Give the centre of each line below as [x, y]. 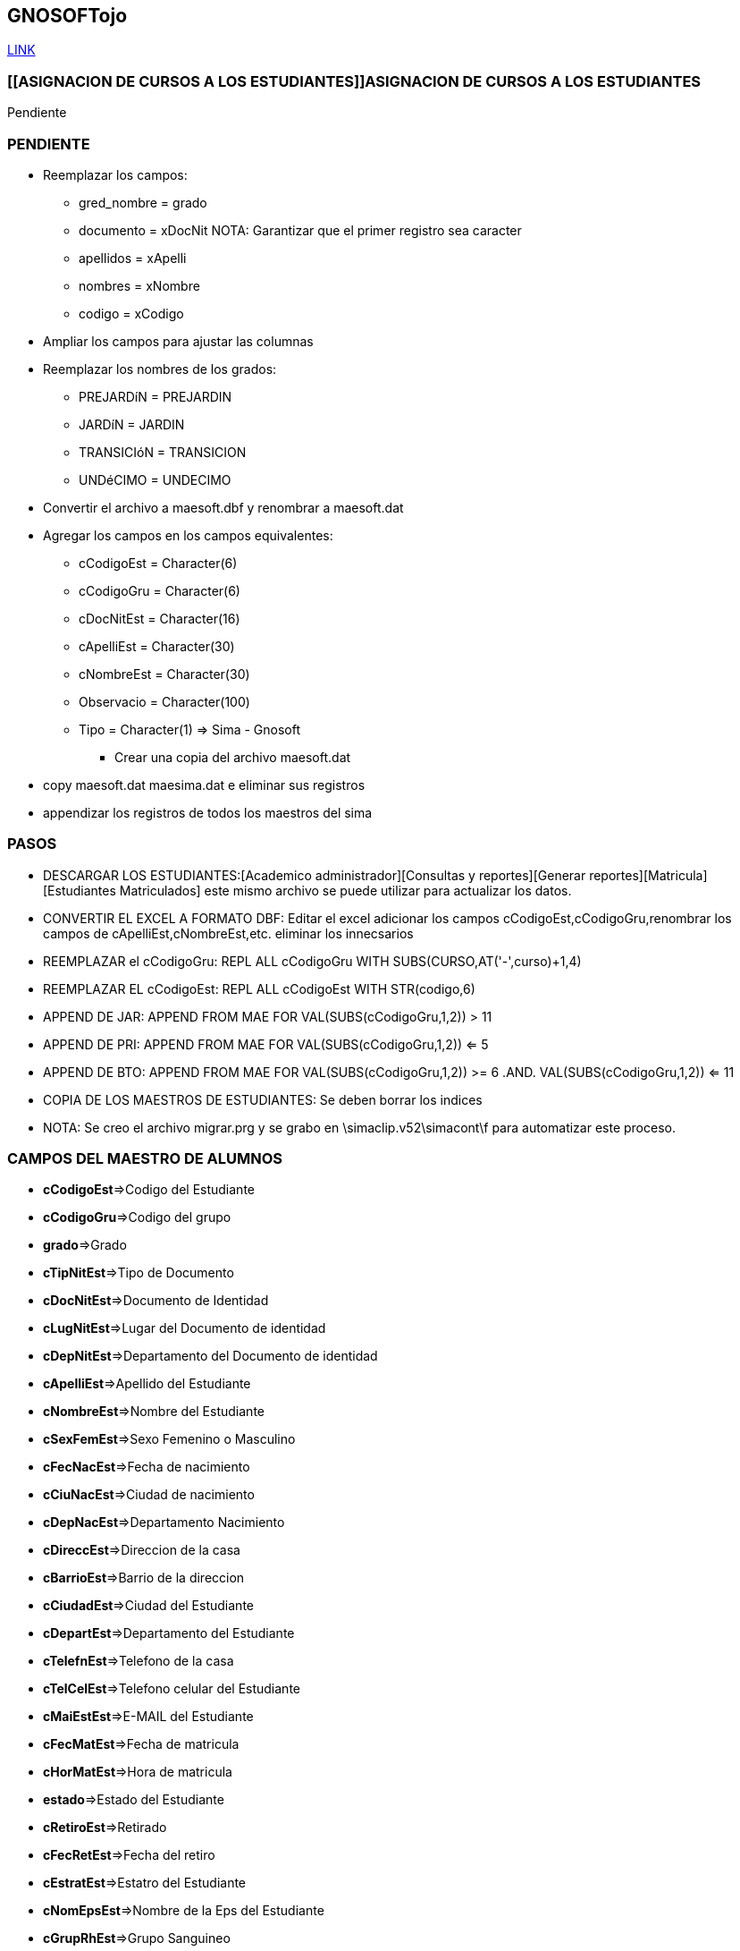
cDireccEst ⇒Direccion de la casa [142, 1550]
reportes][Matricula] [648, 875]
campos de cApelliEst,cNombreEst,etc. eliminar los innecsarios [228, 933]
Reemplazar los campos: [115, 174]
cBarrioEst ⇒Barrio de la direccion [144, 1578]
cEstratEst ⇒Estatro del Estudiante [145, 1883]
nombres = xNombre [139, 285]
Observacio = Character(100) [164, 701]
